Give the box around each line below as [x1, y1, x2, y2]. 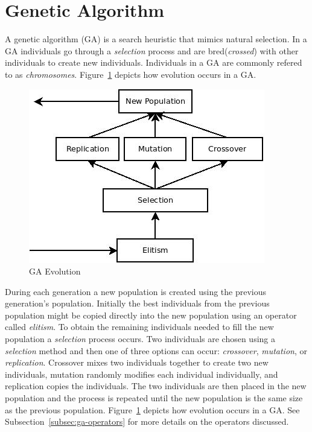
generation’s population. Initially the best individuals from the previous [5, 297, 270, 310]
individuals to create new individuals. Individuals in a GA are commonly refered [5, 56, 302, 69]
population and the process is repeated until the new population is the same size [5, 392, 303, 404]
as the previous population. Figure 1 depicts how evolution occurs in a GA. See [5, 403, 300, 416]
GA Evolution [29, 265, 81, 278]
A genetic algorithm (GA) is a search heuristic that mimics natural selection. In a [5, 33, 307, 45]
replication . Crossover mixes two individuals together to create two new [5, 356, 269, 369]
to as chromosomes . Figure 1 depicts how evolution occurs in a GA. [5, 68, 256, 80]
